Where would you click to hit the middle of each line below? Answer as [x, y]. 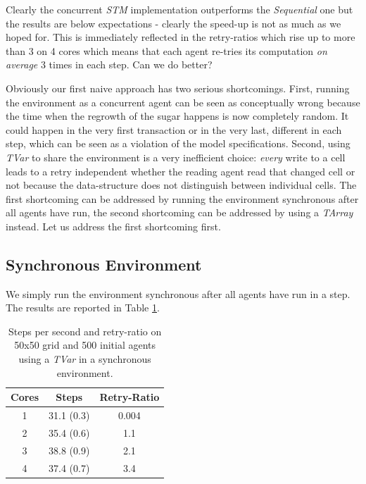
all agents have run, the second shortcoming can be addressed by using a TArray [179, 212]
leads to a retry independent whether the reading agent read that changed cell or [181, 171]
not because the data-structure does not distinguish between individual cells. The [181, 185]
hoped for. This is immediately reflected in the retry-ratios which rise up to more [181, 37]
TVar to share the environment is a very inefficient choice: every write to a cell [176, 157]
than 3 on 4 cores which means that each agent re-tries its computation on [166, 50]
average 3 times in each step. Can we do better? [109, 64]
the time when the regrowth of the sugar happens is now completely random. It [177, 116]
